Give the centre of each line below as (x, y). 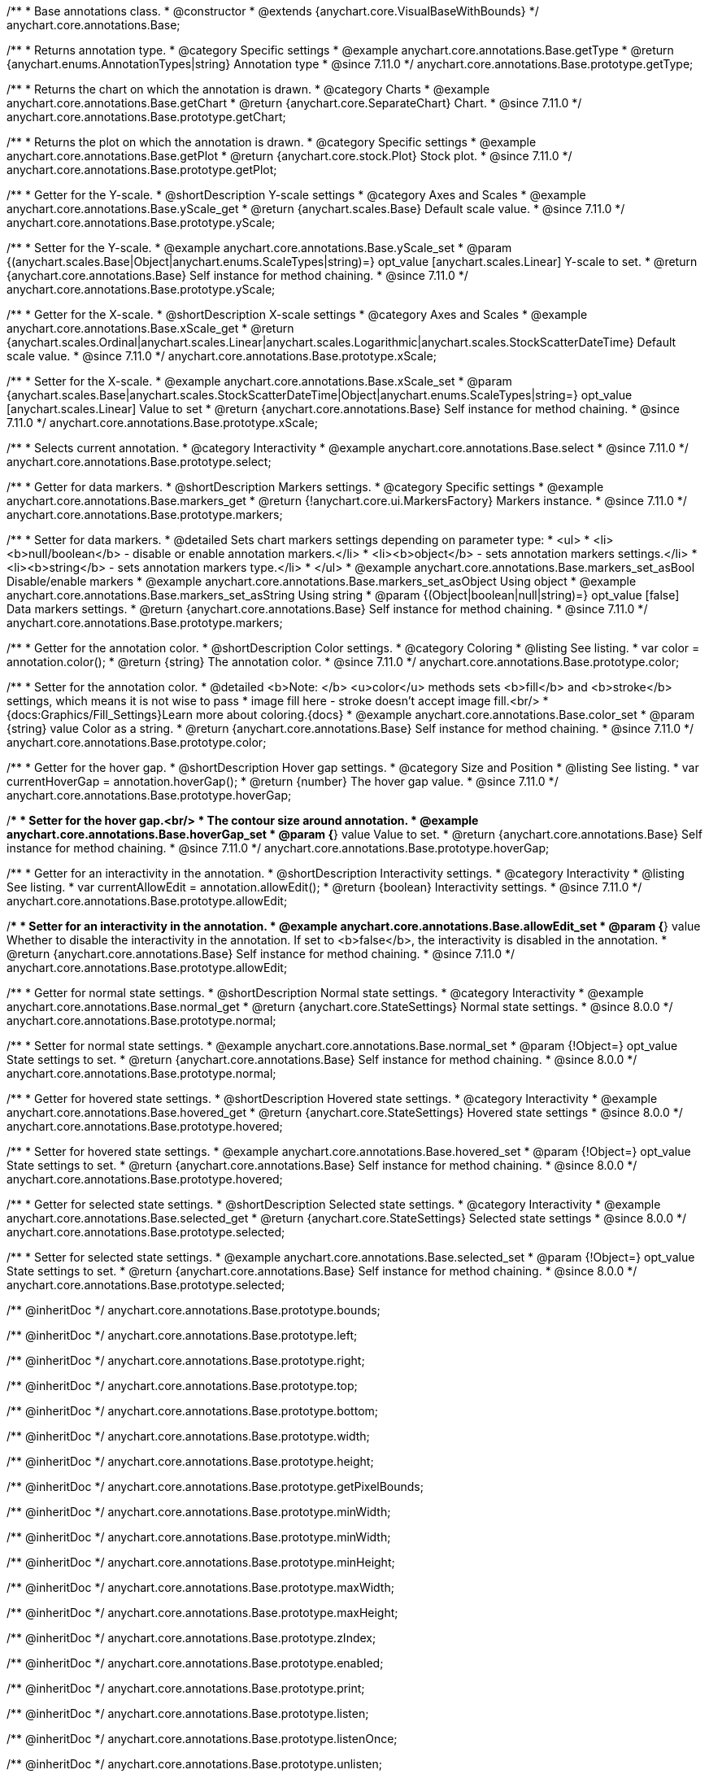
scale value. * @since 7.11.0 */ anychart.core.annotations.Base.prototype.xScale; (222, 356)
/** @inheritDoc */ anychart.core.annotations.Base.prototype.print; (186, 1688)
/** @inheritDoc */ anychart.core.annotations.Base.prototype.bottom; (193, 1411)
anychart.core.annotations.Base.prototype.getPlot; (142, 170)
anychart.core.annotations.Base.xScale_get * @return (150, 328)
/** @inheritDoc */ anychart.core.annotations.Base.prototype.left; (182, 1335)
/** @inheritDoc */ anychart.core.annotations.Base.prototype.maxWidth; (200, 1587)
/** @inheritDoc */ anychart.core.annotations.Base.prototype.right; (186, 1360)
